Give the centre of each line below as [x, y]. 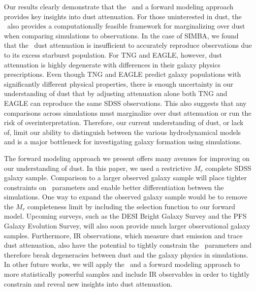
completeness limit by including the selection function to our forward [131, 206]
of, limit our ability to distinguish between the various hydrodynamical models [123, 132]
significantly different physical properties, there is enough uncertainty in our [119, 83]
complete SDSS [228, 168]
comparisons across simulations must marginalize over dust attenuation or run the [128, 113]
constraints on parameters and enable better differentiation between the [114, 187]
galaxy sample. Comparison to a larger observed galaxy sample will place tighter [126, 178]
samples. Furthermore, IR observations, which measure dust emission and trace [123, 235]
